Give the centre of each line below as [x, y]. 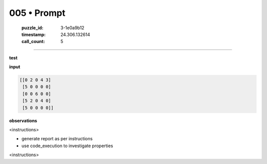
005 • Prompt [37, 13]
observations [23, 120]
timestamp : [34, 34]
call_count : [33, 42]
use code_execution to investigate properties [67, 146]
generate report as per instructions [57, 139]
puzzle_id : [32, 28]
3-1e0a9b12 [72, 28]
